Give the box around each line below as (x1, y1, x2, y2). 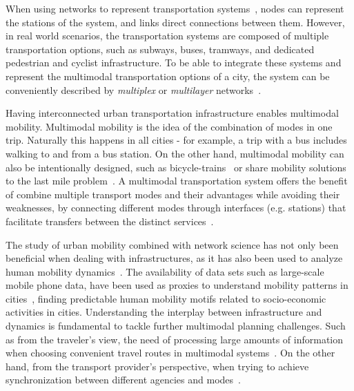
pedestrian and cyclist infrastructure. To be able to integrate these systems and (6, 55, 342, 70)
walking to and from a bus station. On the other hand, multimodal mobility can (6, 146, 344, 160)
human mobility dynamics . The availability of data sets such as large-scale (6, 264, 324, 278)
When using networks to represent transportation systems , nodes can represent (6, 1, 344, 15)
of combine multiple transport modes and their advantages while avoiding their (6, 187, 340, 201)
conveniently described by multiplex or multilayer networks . (6, 82, 262, 97)
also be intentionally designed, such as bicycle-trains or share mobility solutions (6, 160, 346, 174)
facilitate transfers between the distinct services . (6, 213, 214, 228)
